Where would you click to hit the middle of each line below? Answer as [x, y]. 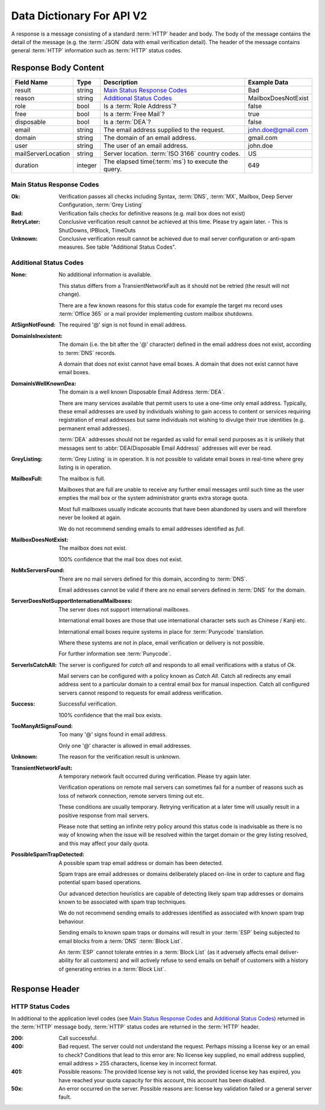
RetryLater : [26, 222]
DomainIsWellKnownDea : [44, 383]
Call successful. [79, 1038]
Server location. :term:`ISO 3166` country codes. [172, 154]
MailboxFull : [27, 478]
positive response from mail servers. [104, 815]
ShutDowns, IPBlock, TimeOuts [97, 230]
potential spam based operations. [100, 882]
